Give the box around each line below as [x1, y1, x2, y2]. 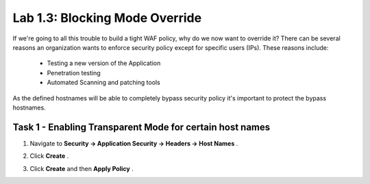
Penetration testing [47, 68, 101, 77]
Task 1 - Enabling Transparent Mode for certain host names [12, 121, 271, 133]
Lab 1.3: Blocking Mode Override [12, 10, 202, 25]
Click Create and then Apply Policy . [29, 164, 134, 172]
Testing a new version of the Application [47, 59, 161, 68]
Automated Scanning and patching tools [47, 79, 160, 87]
